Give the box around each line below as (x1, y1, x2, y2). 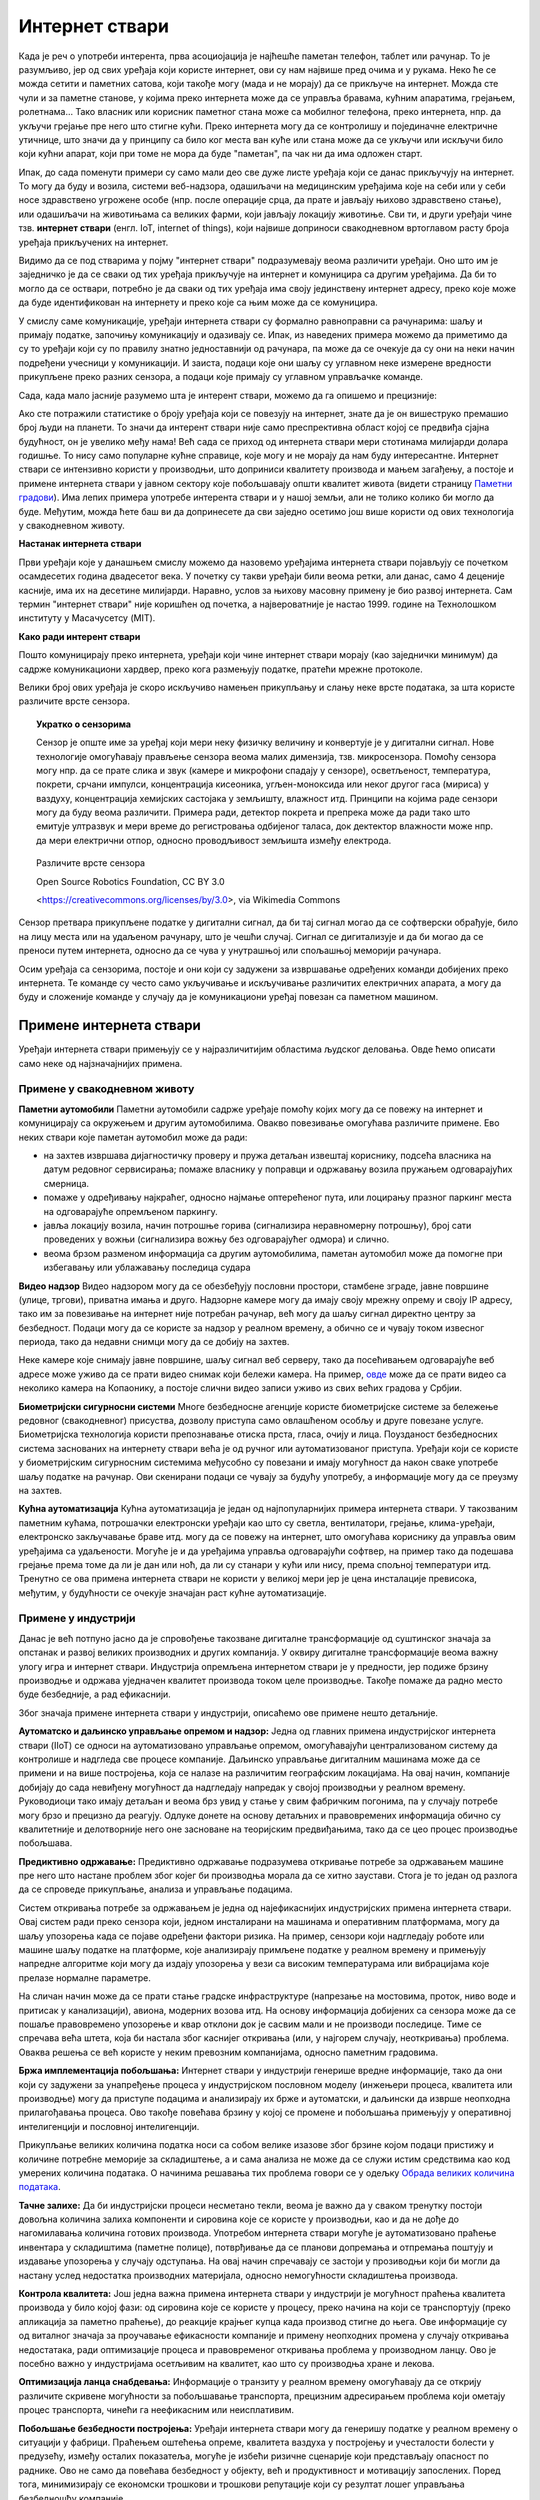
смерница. (43, 1177, 90, 1189)
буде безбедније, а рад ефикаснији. (18, 1688, 172, 1700)
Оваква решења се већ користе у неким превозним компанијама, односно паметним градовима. (18, 2046, 439, 2058)
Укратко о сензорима (36, 718, 132, 730)
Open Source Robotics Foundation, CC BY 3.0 (36, 875, 225, 887)
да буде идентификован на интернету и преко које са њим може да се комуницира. (18, 296, 379, 309)
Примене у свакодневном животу (18, 1082, 195, 1096)
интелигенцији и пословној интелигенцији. (18, 2120, 200, 2132)
